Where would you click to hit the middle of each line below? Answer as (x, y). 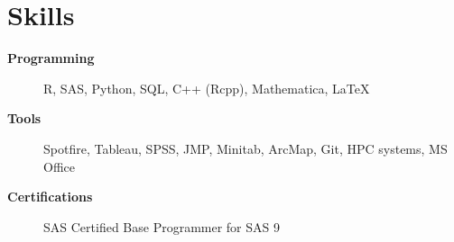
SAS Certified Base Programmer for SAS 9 (162, 226)
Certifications (50, 197)
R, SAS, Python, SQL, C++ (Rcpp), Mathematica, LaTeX (207, 88)
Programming (51, 58)
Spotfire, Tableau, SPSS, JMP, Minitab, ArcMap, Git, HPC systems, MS (246, 148)
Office (59, 166)
